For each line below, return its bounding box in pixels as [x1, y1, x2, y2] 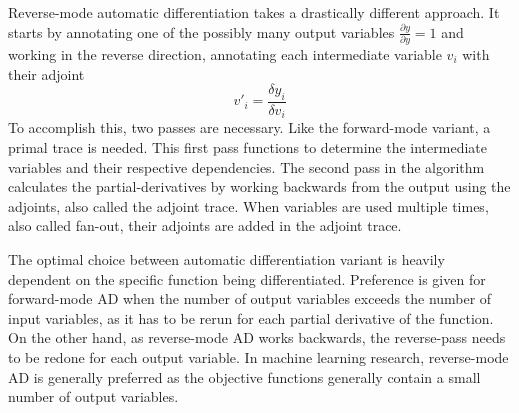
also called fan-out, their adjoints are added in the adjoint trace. [8, 215, 402, 236]
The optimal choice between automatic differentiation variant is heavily [8, 248, 445, 269]
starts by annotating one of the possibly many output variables [8, 21, 395, 42]
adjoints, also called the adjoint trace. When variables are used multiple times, [8, 195, 489, 216]
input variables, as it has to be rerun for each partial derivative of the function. [8, 307, 494, 328]
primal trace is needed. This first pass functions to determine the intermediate [8, 136, 487, 157]
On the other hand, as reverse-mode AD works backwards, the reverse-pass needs [8, 327, 506, 348]
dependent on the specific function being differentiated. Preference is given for [8, 268, 486, 289]
